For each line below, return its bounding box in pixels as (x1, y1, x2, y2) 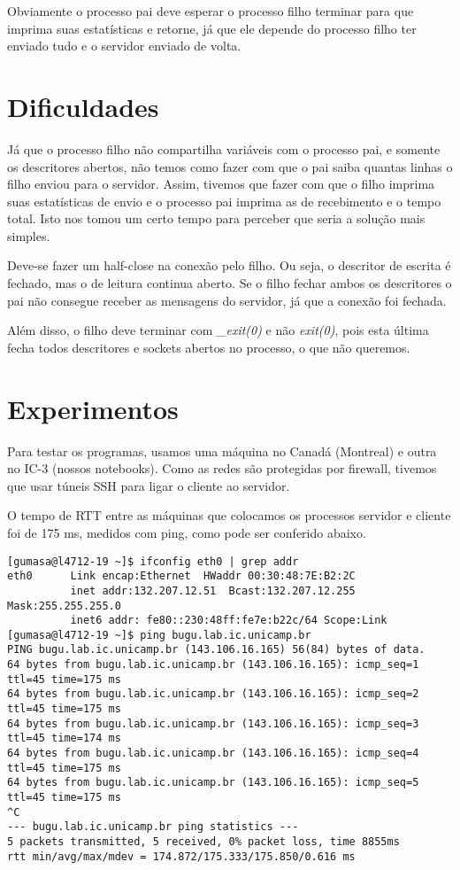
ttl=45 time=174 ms (7, 732, 121, 745)
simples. (7, 226, 50, 245)
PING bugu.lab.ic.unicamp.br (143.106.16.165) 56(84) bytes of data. (7, 643, 425, 656)
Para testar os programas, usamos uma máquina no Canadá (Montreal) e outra (7, 441, 437, 460)
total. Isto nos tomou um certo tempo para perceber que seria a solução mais (7, 209, 425, 228)
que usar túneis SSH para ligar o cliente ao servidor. (7, 476, 290, 494)
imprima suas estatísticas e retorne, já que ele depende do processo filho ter (7, 19, 417, 37)
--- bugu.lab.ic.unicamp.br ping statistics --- (7, 820, 299, 834)
